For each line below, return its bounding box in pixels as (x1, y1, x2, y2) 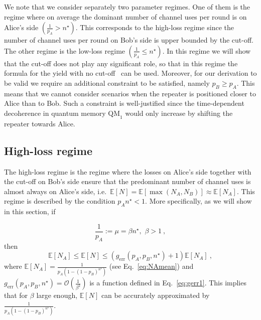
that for (4, 290, 28, 300)
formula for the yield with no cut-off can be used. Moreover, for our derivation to (4, 68, 257, 78)
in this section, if (4, 206, 56, 217)
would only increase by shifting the (125, 107, 233, 118)
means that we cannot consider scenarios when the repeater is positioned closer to (4, 88, 256, 98)
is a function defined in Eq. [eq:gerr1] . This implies (89, 277, 246, 288)
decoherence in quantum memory (4, 107, 106, 118)
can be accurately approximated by (101, 290, 210, 300)
